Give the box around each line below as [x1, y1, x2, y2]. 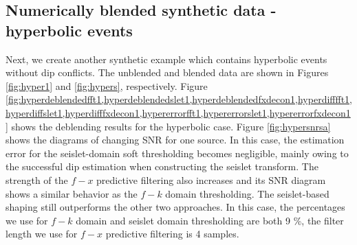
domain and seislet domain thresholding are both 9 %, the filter [76, 213, 344, 227]
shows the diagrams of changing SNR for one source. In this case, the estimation [6, 132, 345, 147]
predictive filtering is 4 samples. [105, 226, 239, 241]
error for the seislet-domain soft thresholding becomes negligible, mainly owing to [6, 145, 349, 160]
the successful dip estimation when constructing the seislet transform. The [6, 159, 318, 174]
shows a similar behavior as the [6, 186, 138, 200]
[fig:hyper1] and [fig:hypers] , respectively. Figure [6, 78, 208, 93]
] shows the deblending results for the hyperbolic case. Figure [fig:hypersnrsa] [6, 119, 331, 133]
